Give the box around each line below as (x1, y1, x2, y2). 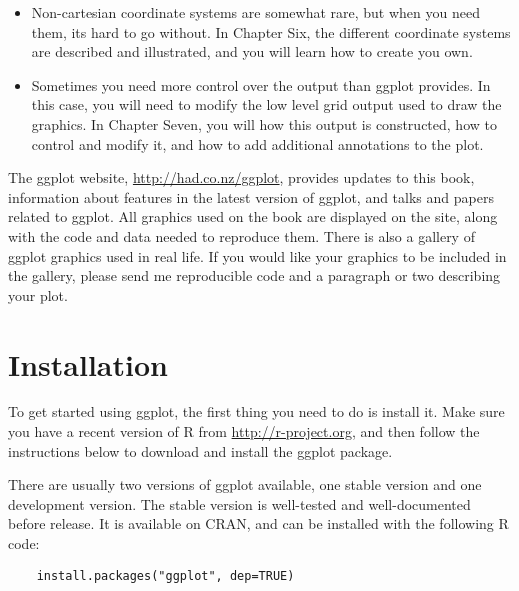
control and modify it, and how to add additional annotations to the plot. (31, 133, 484, 154)
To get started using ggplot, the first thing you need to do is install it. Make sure (8, 401, 505, 422)
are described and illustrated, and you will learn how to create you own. (31, 41, 473, 62)
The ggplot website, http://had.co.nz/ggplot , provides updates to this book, (8, 167, 475, 188)
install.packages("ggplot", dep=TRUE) (36, 568, 295, 583)
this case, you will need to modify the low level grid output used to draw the (31, 94, 502, 115)
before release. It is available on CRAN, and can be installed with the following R (8, 513, 509, 534)
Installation (8, 343, 168, 384)
